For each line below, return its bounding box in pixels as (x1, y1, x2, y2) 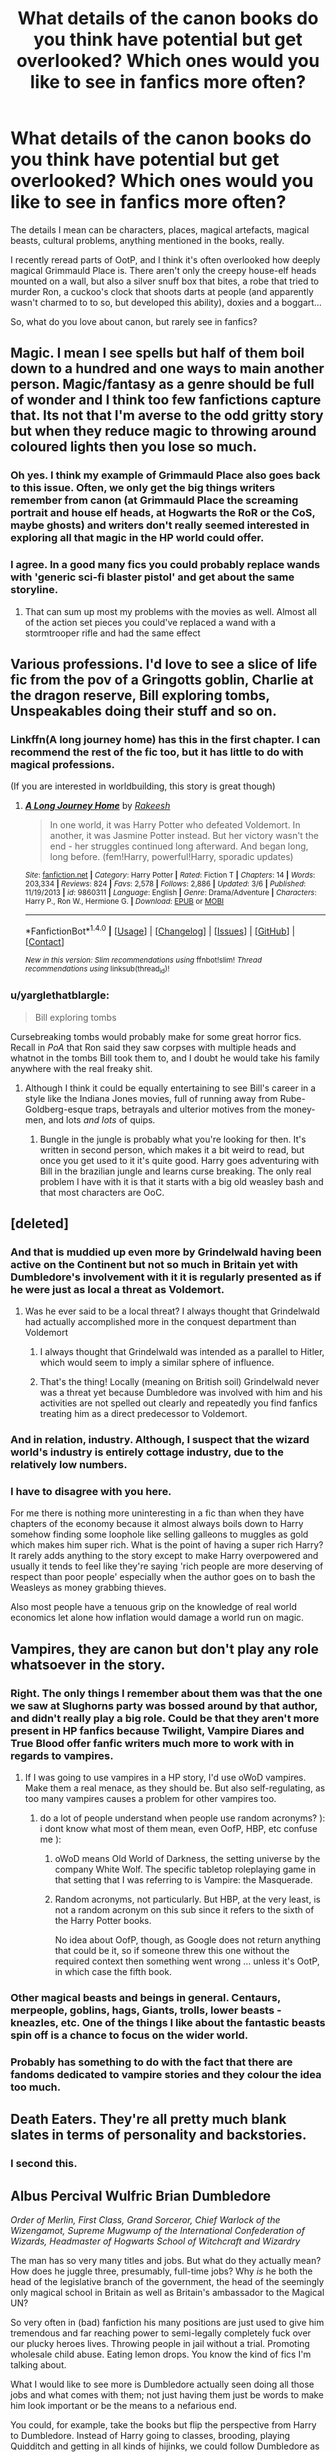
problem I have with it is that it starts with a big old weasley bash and (39, 1175, 324, 1187)
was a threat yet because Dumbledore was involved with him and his (39, 1387, 323, 1399)
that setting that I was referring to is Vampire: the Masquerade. (54, 1874, 313, 1886)
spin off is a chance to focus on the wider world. (10, 2028, 249, 2042)
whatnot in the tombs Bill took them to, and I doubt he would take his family (10, 1052, 320, 1064)
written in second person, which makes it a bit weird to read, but (39, 1143, 305, 1156)
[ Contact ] (24, 935, 65, 947)
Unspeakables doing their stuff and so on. (10, 702, 277, 719)
